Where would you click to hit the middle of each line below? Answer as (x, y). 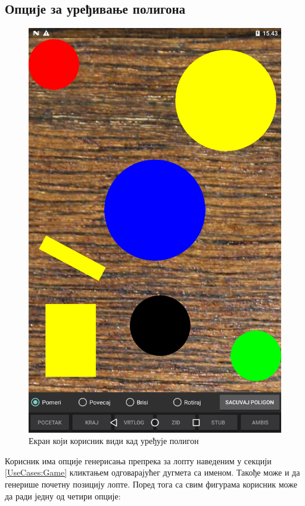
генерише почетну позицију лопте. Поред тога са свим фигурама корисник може (151, 484)
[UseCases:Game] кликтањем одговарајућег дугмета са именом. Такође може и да (152, 472)
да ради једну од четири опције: (63, 496)
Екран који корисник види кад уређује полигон (114, 441)
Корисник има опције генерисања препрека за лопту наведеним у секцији (138, 460)
